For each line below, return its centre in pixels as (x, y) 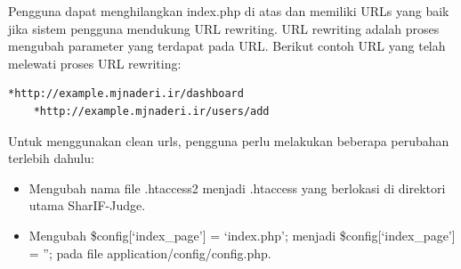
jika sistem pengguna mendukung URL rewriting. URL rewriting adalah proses (224, 28)
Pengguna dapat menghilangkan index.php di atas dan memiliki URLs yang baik (229, 11)
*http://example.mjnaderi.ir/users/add (151, 111)
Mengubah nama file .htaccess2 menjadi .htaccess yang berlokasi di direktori (237, 187)
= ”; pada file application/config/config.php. (150, 253)
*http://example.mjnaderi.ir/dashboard (126, 94)
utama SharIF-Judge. (87, 205)
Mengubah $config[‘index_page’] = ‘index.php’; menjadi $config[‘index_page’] (242, 235)
